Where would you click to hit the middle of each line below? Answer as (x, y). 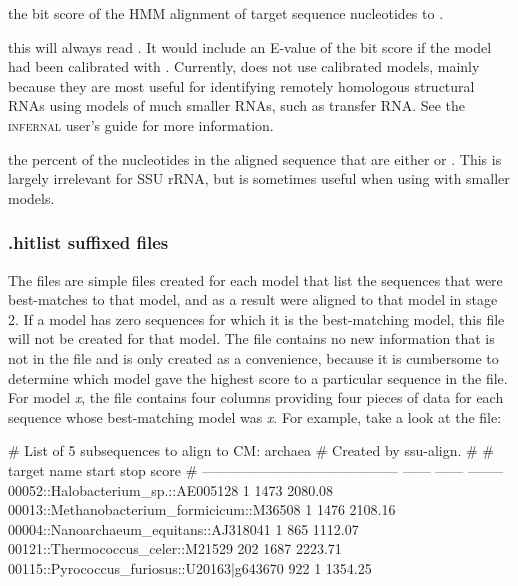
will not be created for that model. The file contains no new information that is (251, 338)
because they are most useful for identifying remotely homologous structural (241, 85)
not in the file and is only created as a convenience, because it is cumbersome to (253, 357)
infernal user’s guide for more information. (141, 124)
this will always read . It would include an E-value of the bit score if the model (250, 46)
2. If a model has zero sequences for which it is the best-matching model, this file (256, 318)
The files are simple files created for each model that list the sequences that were (255, 279)
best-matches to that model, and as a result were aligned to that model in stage (253, 299)
